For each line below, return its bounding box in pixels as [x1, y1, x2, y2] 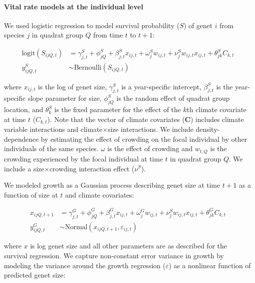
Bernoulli [74, 64, 102, 71]
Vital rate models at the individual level [4, 1, 143, 11]
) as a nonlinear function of [168, 260, 251, 270]
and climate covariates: [65, 189, 134, 200]
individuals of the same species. [4, 143, 99, 154]
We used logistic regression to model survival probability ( [4, 20, 180, 30]
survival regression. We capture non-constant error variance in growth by [4, 250, 224, 261]
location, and [4, 104, 43, 115]
